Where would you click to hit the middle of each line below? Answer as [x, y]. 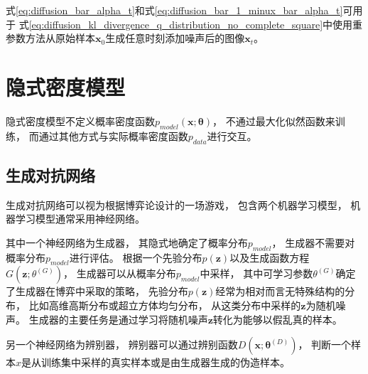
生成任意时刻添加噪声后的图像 [175, 38]
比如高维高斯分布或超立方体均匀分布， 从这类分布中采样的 [165, 305]
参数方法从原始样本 [50, 38]
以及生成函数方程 [270, 257]
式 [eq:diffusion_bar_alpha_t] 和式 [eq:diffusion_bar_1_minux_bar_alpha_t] [174, 10]
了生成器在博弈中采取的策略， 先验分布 [97, 291]
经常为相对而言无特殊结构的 [280, 291]
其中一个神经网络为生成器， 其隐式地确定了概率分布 [127, 242]
